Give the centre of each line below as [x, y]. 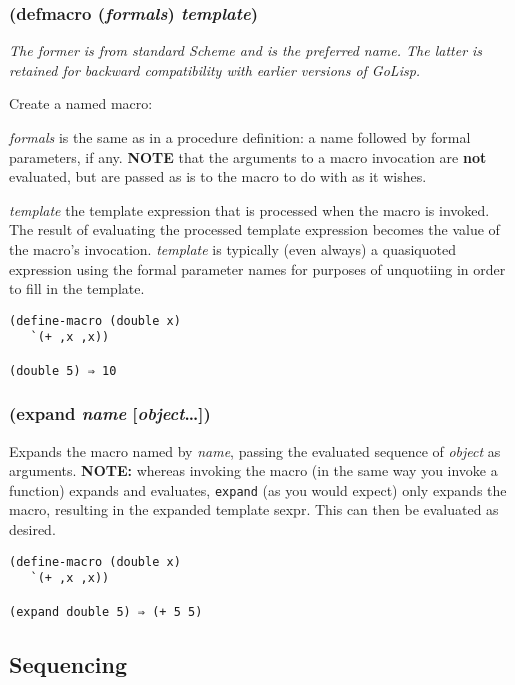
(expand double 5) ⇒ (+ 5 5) [106, 611]
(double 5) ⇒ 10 [63, 370]
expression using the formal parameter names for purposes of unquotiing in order [257, 268]
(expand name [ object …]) [110, 413]
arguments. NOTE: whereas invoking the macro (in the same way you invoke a [253, 470]
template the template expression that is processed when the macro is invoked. [249, 209]
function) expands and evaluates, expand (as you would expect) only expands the [258, 489]
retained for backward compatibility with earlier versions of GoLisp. [215, 69]
